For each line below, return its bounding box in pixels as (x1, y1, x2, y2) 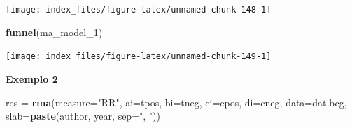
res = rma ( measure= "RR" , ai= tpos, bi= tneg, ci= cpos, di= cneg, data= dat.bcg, (6, 95, 347, 109)
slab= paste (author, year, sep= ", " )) (6, 109, 160, 123)
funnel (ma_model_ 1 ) (6, 24, 103, 39)
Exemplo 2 (6, 71, 58, 86)
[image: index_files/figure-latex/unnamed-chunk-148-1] (6, 5, 272, 15)
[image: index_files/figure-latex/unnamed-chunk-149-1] (6, 51, 272, 62)
